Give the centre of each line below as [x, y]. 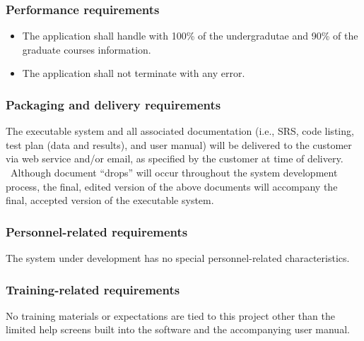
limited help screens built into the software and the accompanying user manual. [178, 329]
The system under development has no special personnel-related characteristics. [178, 258]
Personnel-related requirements [97, 231]
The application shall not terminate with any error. [134, 73]
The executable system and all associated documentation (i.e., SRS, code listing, [180, 131]
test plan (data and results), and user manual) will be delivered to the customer [179, 144]
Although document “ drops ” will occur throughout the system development [174, 172]
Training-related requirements [93, 289]
